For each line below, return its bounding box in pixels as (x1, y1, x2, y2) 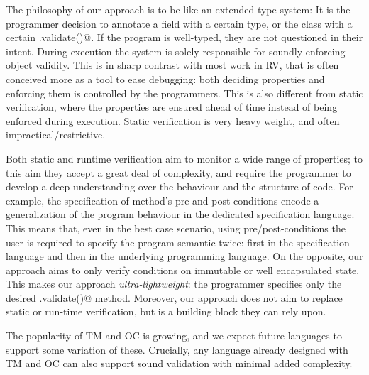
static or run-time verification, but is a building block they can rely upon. (6, 304, 326, 319)
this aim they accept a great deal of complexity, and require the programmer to (6, 165, 351, 180)
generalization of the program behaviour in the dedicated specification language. (6, 207, 355, 222)
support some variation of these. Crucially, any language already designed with (6, 342, 348, 357)
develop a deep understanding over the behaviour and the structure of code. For (6, 179, 353, 194)
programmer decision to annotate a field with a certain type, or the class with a (6, 16, 353, 31)
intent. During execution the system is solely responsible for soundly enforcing (6, 43, 346, 58)
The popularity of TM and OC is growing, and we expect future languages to (6, 328, 342, 343)
